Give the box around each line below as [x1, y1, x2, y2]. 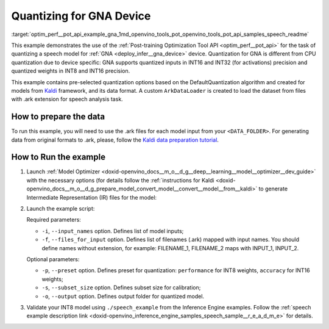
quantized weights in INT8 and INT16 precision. [11, 67, 130, 74]
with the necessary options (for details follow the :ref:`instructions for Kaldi [26, 176, 214, 184]
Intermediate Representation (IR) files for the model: [26, 193, 157, 201]
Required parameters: [26, 216, 82, 223]
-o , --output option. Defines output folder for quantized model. [41, 292, 204, 300]
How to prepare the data [11, 112, 105, 122]
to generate [258, 185, 288, 192]
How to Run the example [11, 152, 106, 162]
